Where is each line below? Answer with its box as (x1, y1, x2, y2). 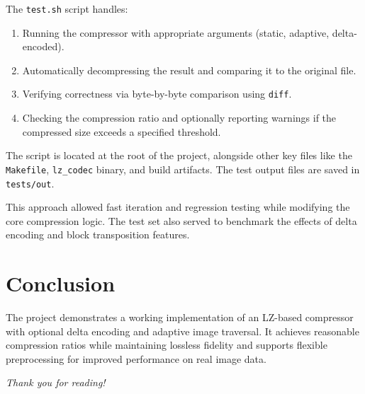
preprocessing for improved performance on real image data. (6, 351, 266, 366)
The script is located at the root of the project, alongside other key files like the (6, 148, 352, 163)
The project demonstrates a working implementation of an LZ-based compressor (6, 310, 354, 325)
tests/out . (6, 175, 55, 190)
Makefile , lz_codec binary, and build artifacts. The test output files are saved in (6, 161, 360, 176)
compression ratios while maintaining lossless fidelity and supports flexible (6, 337, 327, 352)
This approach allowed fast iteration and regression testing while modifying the (6, 199, 350, 214)
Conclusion (6, 269, 116, 298)
